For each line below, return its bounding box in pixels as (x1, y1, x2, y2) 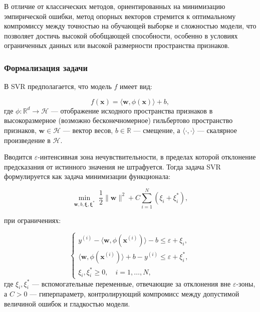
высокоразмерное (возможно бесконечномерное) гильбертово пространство (4, 115, 233, 125)
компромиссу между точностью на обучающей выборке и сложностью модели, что (4, 20, 256, 31)
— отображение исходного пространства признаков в (51, 105, 213, 115)
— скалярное (197, 124, 237, 135)
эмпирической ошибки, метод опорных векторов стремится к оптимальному (4, 10, 236, 21)
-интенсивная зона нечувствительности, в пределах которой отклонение (38, 151, 256, 162)
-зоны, (236, 278, 255, 288)
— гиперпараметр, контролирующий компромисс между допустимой (30, 288, 239, 299)
